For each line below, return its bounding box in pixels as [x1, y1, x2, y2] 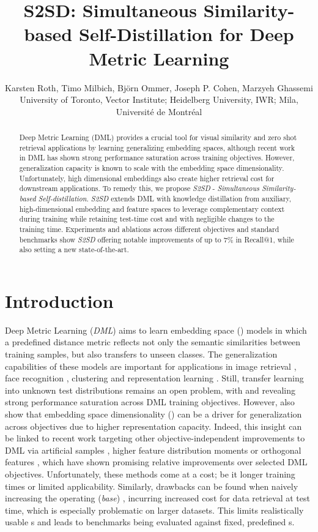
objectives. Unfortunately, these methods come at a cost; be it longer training [5, 468, 295, 481]
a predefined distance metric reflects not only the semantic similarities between [5, 335, 301, 348]
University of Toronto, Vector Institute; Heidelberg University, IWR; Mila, [20, 93, 298, 106]
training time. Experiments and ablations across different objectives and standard [19, 223, 279, 234]
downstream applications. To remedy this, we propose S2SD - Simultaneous [19, 183, 259, 193]
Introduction [5, 288, 114, 313]
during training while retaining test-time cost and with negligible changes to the [19, 214, 275, 224]
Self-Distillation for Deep [78, 21, 294, 47]
